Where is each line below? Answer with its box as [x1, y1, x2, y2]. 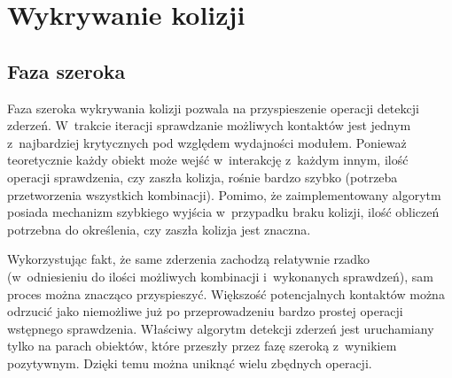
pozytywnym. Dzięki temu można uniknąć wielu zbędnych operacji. [7, 353, 372, 372]
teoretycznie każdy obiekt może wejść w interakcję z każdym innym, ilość [7, 150, 409, 169]
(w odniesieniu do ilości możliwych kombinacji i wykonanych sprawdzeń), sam [7, 266, 434, 285]
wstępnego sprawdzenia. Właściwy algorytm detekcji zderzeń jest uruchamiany [7, 319, 434, 337]
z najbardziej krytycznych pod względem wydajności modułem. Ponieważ [7, 133, 407, 151]
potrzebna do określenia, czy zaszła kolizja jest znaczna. [7, 220, 311, 238]
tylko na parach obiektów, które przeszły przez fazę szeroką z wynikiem [7, 336, 397, 355]
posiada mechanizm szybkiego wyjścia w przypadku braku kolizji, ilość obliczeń [7, 203, 440, 221]
